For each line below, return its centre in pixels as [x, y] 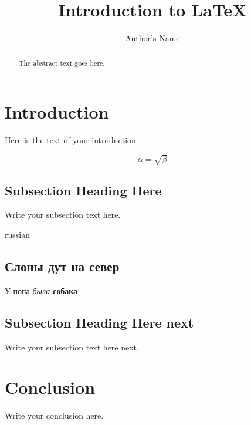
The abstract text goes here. [62, 63]
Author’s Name [152, 38]
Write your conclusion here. [54, 415]
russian [17, 235]
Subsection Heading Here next [99, 322]
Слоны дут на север [62, 266]
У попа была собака [41, 290]
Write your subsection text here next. [72, 347]
